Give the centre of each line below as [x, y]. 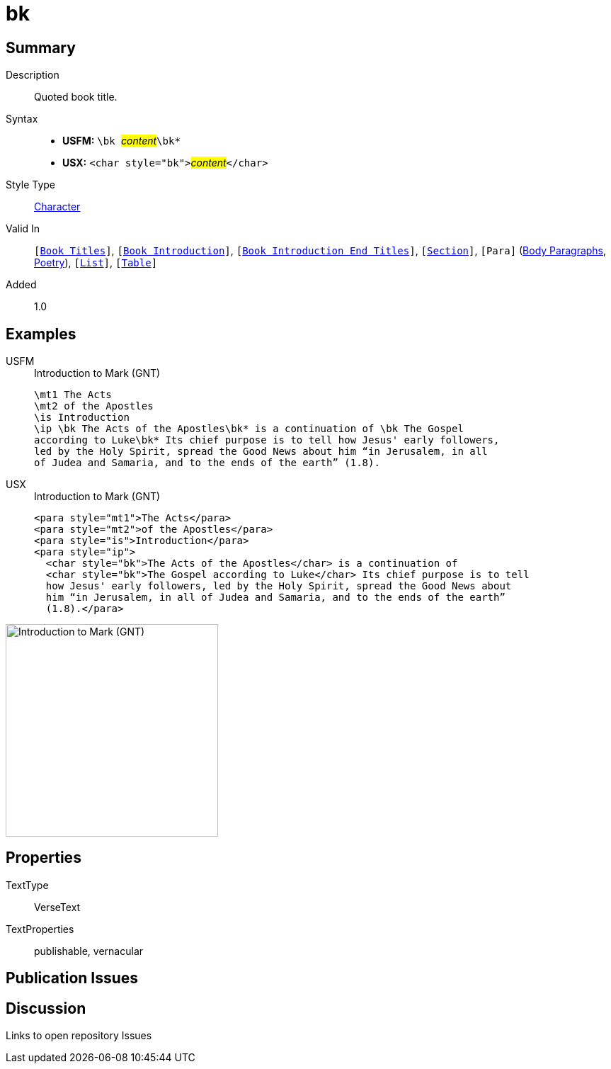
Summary [41, 47]
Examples [41, 334]
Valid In [23, 229]
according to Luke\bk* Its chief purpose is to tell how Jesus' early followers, [267, 440]
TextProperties [40, 929]
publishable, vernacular [89, 951]
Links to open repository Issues [79, 1036]
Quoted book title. [76, 97]
